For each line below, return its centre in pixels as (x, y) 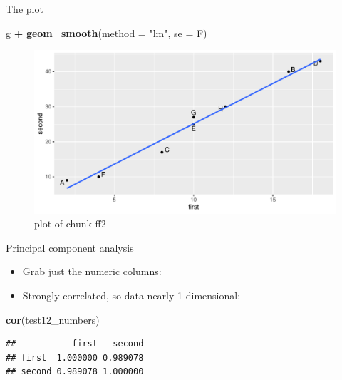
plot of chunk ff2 (70, 224)
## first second (75, 344)
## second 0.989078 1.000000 (75, 372)
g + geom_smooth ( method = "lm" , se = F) (107, 32)
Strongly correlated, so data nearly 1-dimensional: (131, 295)
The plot (25, 9)
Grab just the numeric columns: (92, 271)
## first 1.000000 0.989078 (75, 358)
